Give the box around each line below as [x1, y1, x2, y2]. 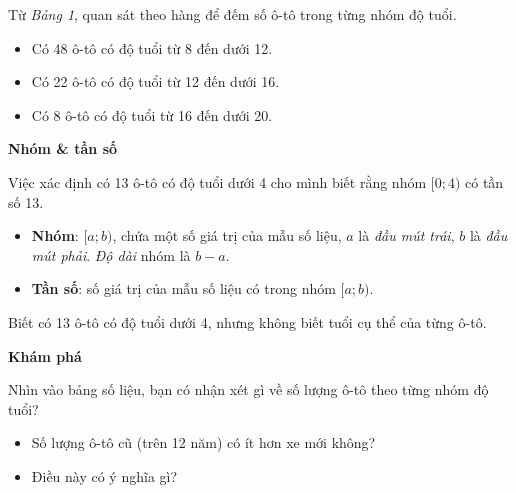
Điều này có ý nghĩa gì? [31, 465, 178, 486]
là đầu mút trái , [358, 225, 455, 246]
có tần [465, 171, 504, 192]
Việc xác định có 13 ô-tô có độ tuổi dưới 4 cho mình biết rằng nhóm [8, 171, 427, 192]
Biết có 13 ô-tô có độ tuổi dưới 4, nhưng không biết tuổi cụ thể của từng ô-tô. [8, 311, 487, 332]
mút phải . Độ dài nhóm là [31, 244, 191, 265]
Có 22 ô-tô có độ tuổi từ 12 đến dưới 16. [31, 71, 280, 92]
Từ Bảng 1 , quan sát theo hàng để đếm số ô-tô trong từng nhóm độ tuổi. [8, 4, 457, 24]
